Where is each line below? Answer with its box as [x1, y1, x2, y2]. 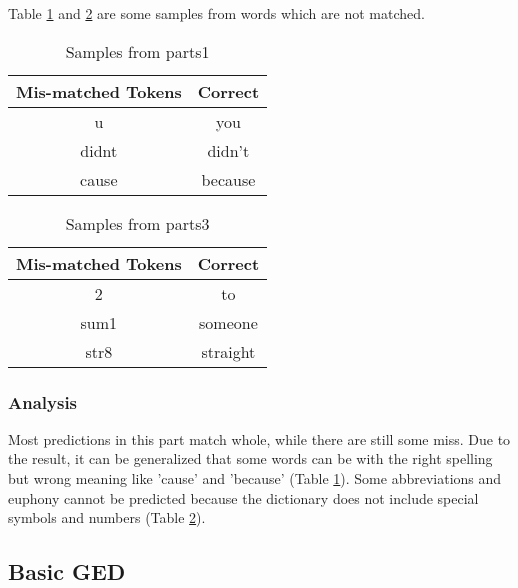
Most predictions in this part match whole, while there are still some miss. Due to [8, 428, 511, 449]
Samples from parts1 [65, 39, 210, 63]
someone [199, 310, 258, 334]
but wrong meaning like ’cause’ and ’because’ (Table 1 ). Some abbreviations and [8, 468, 502, 488]
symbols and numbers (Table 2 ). [8, 507, 206, 528]
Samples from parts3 [65, 211, 210, 235]
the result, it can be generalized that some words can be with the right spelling [8, 448, 493, 469]
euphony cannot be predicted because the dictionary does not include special [8, 487, 479, 508]
